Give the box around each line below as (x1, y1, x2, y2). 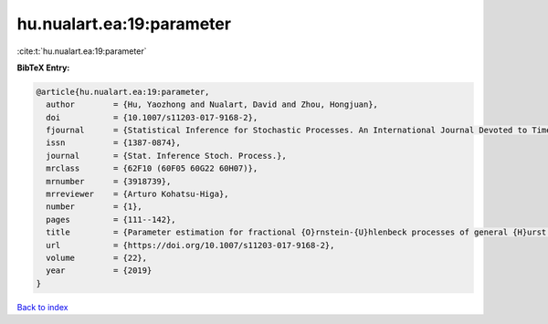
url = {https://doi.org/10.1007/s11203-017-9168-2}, (46, 240, 335, 250)
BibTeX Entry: (16, 62, 70, 73)
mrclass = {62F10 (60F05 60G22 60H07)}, (46, 163, 258, 173)
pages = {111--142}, (46, 214, 177, 225)
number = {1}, (46, 202, 143, 212)
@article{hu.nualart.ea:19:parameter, (36, 87, 210, 97)
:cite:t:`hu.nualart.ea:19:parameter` (16, 46, 147, 57)
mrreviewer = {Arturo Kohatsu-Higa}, (46, 189, 229, 200)
